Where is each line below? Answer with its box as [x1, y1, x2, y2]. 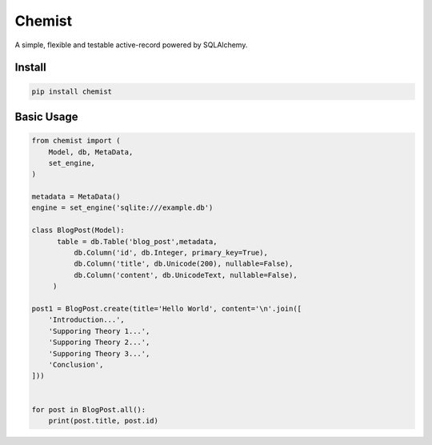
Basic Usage [14, 110, 78, 123]
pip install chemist [31, 86, 112, 96]
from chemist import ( [31, 136, 121, 146]
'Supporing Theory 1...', [48, 327, 150, 335]
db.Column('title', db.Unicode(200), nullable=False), [73, 259, 294, 268]
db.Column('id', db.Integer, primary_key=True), [73, 248, 268, 258]
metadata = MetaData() [31, 192, 121, 202]
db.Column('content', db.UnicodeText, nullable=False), [73, 271, 298, 279]
